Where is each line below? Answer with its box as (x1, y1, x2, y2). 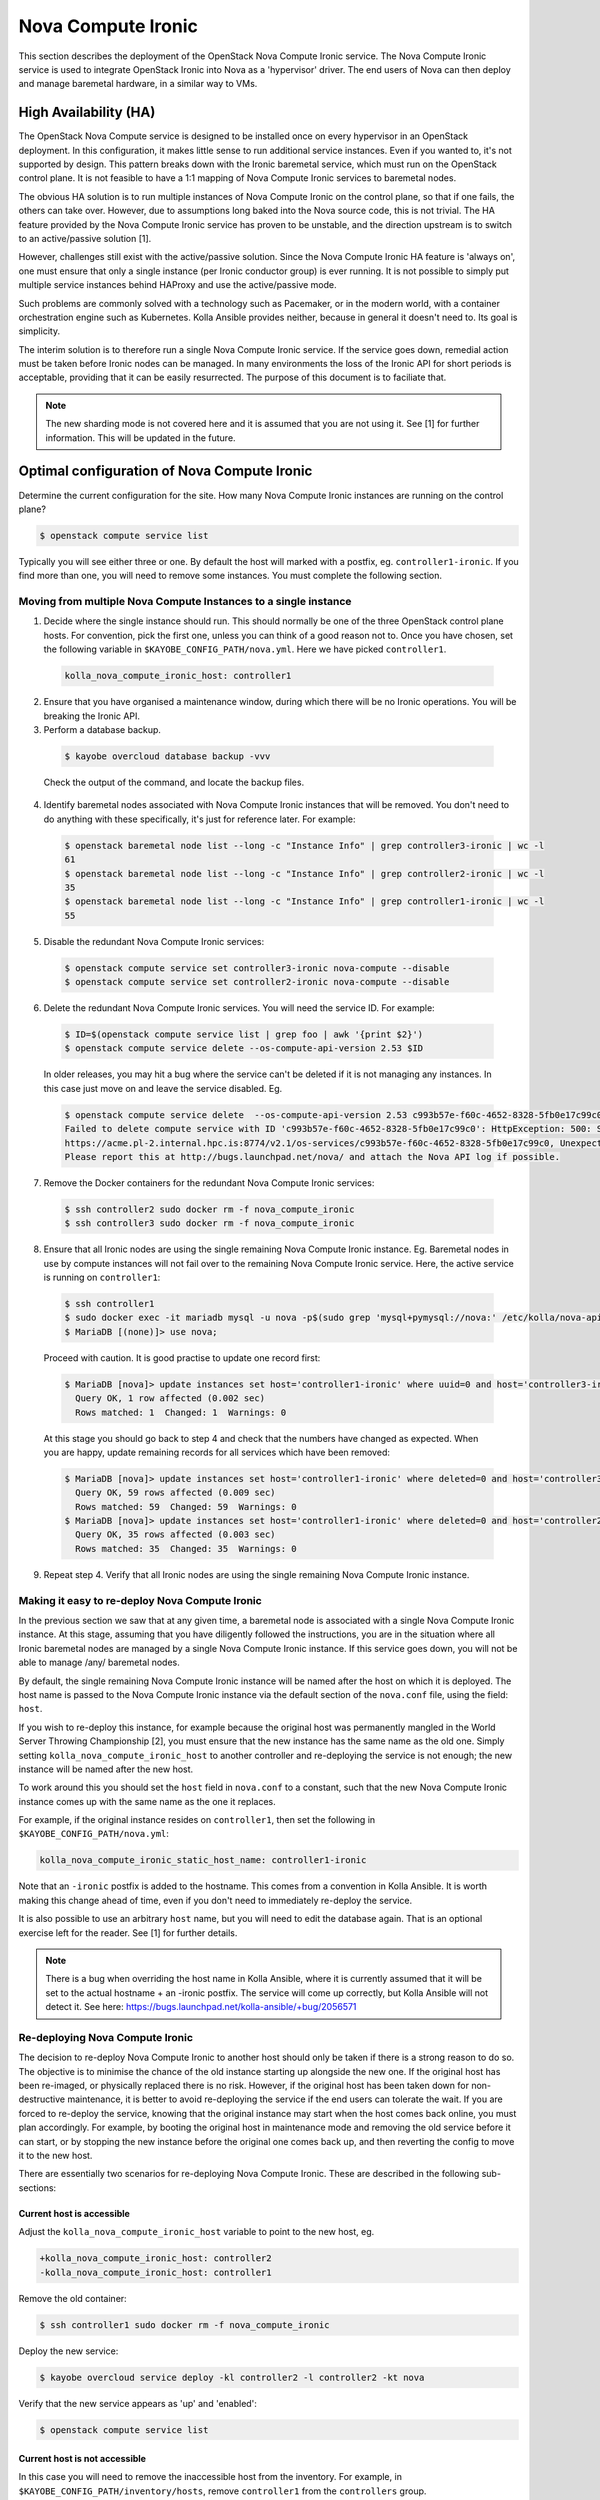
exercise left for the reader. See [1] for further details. (18, 1926, 238, 1939)
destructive (18, 2093, 65, 2105)
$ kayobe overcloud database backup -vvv (64, 750, 271, 762)
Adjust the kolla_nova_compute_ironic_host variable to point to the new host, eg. (18, 2226, 375, 2238)
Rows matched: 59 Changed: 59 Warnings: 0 (75, 1501, 297, 1512)
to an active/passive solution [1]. (18, 232, 152, 244)
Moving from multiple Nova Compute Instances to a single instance (18, 595, 352, 609)
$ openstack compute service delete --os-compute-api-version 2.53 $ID (64, 1043, 424, 1054)
